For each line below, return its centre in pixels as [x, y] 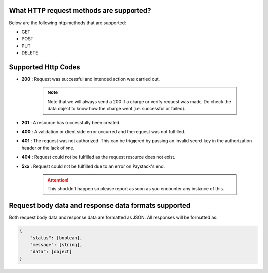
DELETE [30, 53]
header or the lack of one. [48, 148]
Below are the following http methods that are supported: [67, 23]
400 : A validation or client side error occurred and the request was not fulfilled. [103, 131]
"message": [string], [56, 244]
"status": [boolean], [56, 238]
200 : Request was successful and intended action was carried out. [91, 79]
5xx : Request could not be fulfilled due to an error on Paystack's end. [93, 166]
